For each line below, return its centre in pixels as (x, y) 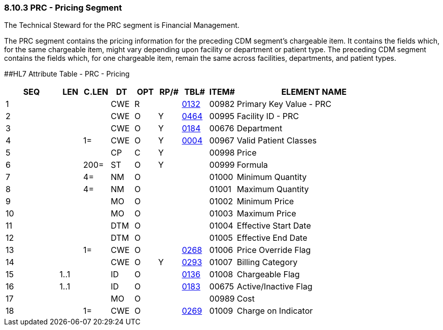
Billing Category (267, 262)
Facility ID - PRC (268, 116)
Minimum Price (265, 201)
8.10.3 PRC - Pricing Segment (63, 8)
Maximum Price (266, 214)
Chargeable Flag (268, 274)
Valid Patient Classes (277, 141)
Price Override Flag (274, 250)
